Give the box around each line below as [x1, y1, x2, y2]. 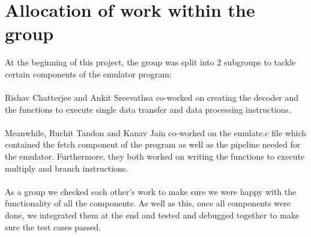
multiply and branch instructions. [5, 161, 128, 174]
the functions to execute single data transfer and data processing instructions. [5, 103, 291, 115]
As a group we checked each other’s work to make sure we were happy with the [5, 185, 297, 197]
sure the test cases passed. [5, 220, 101, 233]
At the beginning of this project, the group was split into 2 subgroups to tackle [5, 56, 296, 68]
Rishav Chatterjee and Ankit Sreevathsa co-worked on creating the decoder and [5, 91, 298, 104]
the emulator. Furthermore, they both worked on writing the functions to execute [5, 150, 305, 163]
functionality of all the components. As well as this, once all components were [5, 197, 291, 209]
